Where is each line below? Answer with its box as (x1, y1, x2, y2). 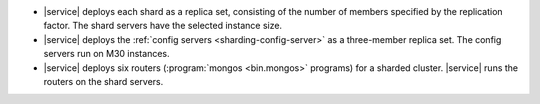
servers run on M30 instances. (43, 48, 170, 60)
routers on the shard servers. (43, 75, 164, 87)
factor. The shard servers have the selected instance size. (43, 20, 283, 32)
